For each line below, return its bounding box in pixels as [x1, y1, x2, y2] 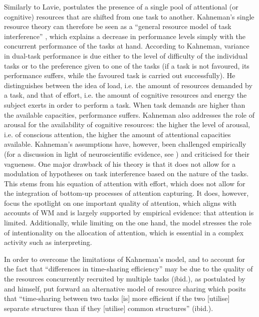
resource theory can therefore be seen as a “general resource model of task [4, 21, 231, 32]
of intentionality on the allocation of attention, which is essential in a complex [4, 227, 244, 237]
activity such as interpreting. [4, 237, 92, 247]
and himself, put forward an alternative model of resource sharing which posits [4, 283, 246, 293]
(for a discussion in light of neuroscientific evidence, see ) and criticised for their [4, 148, 249, 159]
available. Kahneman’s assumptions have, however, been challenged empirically [4, 139, 246, 149]
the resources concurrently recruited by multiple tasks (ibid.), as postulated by [4, 273, 245, 284]
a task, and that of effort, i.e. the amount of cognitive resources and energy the [4, 90, 247, 100]
